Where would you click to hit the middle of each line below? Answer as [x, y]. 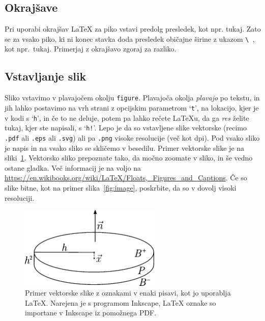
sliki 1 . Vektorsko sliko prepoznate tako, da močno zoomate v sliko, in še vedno [129, 158]
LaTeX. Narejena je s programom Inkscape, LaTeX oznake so [121, 302]
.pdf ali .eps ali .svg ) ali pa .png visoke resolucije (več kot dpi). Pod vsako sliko [132, 137]
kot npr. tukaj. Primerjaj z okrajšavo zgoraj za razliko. [91, 49]
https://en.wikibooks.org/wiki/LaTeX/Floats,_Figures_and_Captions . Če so [126, 178]
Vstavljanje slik [46, 76]
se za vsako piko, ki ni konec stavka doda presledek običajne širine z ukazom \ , [130, 38]
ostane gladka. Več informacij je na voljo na [73, 167]
